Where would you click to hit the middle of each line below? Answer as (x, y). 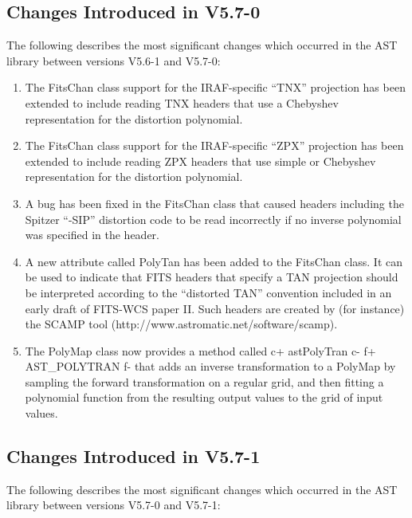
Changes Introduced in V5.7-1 (133, 456)
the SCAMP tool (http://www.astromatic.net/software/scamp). (181, 324)
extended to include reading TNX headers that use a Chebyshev (182, 102)
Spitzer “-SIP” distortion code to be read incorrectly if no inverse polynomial (213, 219)
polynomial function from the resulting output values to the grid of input (204, 397)
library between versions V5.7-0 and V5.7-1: (114, 505)
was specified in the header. (92, 235)
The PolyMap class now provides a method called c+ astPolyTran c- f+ (200, 350)
